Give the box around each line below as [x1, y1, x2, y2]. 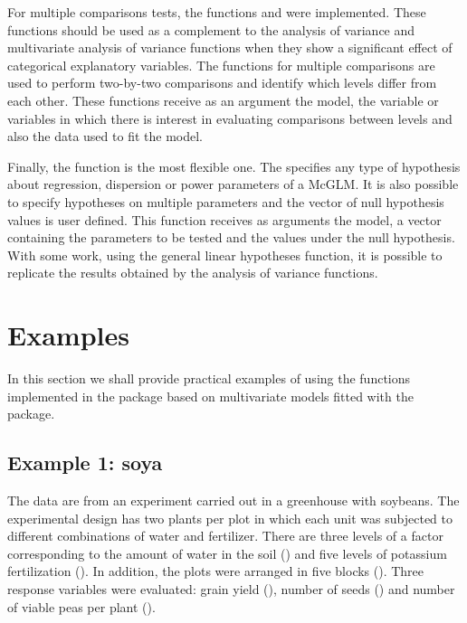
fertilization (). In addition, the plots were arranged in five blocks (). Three [7, 562, 424, 581]
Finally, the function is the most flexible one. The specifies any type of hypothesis [7, 156, 461, 175]
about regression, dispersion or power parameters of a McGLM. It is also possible [7, 175, 459, 194]
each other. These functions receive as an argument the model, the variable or [7, 90, 439, 109]
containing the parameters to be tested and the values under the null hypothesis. [7, 228, 455, 247]
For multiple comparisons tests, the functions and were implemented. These [7, 3, 426, 21]
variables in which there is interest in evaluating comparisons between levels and [7, 109, 453, 127]
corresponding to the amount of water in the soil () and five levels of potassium [7, 543, 447, 562]
